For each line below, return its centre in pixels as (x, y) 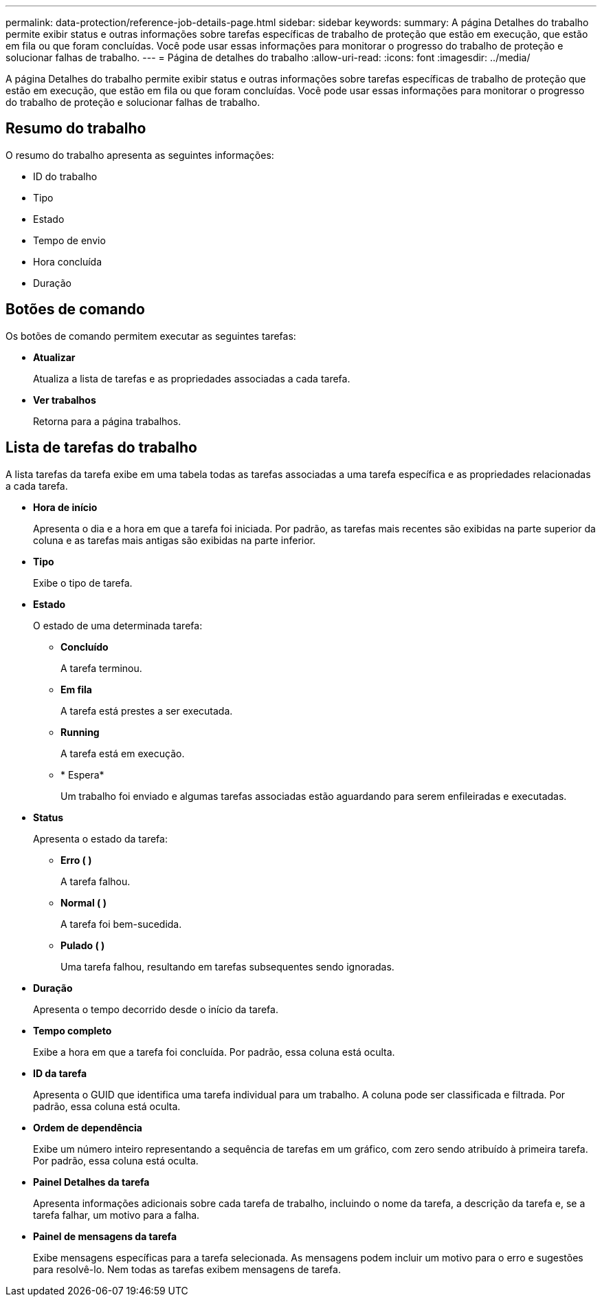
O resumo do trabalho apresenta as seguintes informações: (140, 155)
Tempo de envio (69, 240)
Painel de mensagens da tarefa (105, 1236)
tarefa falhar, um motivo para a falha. (116, 1215)
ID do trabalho (65, 176)
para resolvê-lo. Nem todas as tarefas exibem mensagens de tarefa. (187, 1269)
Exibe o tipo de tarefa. (83, 583)
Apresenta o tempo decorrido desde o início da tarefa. (156, 1009)
